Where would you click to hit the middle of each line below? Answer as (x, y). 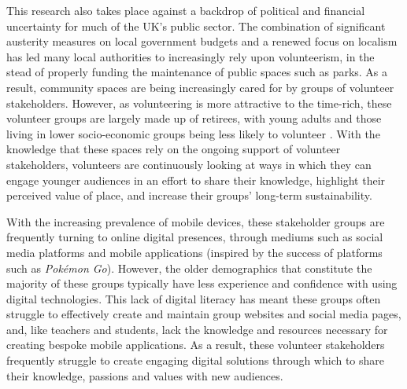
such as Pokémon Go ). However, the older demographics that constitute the (189, 268)
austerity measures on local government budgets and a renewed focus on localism (202, 41)
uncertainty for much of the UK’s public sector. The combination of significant (196, 26)
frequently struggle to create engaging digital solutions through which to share (196, 360)
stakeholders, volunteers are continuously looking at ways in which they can (189, 164)
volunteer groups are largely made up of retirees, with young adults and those (194, 118)
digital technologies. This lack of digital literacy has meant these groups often (194, 298)
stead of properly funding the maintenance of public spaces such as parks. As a (197, 72)
